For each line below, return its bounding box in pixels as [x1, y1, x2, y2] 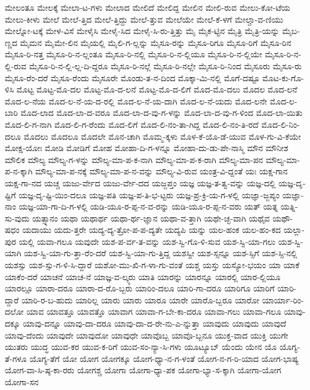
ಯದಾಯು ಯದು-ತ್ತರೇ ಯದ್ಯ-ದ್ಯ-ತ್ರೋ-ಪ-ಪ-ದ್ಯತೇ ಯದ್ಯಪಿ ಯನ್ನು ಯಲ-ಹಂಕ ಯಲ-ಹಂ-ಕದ [22, 223, 281, 236]
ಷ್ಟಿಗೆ [5, 188, 16, 201]
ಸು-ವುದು [5, 211, 30, 224]
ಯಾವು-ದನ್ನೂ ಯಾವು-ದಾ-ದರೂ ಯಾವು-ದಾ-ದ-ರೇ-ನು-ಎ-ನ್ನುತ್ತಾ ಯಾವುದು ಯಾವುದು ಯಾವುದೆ [23, 317, 287, 330]
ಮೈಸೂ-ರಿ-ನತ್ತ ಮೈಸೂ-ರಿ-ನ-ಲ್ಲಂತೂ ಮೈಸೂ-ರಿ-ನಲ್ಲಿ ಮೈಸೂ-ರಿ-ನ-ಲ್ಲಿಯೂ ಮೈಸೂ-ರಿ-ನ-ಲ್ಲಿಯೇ [5, 48, 262, 60]
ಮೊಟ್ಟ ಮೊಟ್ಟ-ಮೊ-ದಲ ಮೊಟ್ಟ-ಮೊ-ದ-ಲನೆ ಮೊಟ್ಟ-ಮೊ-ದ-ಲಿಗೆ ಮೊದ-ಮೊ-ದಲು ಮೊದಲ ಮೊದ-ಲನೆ [16, 83, 297, 96]
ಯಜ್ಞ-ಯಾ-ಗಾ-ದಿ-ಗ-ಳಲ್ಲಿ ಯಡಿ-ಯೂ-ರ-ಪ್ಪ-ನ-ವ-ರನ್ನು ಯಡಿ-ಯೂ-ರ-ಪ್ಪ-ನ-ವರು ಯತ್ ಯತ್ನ [19, 200, 278, 213]
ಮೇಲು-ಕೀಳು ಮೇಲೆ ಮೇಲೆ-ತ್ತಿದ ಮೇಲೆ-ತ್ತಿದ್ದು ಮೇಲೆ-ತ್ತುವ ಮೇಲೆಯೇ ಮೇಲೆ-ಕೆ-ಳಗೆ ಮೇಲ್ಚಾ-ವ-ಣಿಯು [5, 13, 284, 25]
